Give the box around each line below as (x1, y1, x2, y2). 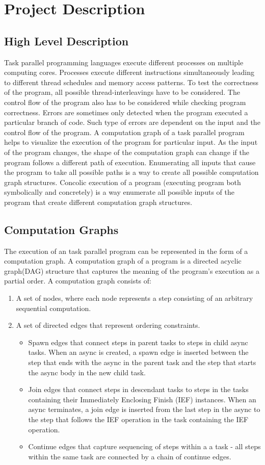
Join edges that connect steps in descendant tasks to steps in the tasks (28, 384, 249, 395)
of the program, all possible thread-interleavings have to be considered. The (4, 87, 240, 97)
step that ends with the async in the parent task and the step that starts (28, 357, 256, 368)
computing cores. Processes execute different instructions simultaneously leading (4, 67, 254, 77)
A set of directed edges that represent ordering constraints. (16, 320, 200, 330)
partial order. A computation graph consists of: (4, 275, 151, 286)
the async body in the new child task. (28, 367, 146, 377)
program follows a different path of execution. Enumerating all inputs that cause (4, 157, 256, 167)
